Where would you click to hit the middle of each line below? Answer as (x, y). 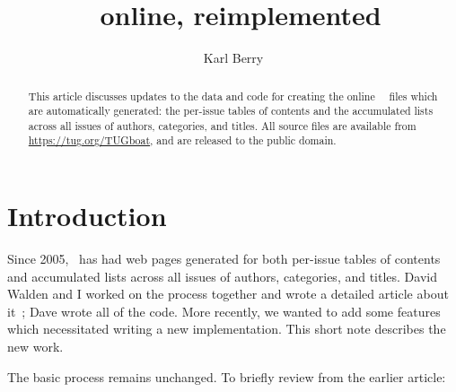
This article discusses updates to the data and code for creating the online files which (233, 96)
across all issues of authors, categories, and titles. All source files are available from (222, 125)
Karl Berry (233, 58)
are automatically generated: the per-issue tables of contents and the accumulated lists (231, 111)
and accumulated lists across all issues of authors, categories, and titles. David (222, 276)
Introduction (87, 216)
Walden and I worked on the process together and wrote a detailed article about (228, 294)
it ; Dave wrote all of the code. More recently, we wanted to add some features (224, 311)
